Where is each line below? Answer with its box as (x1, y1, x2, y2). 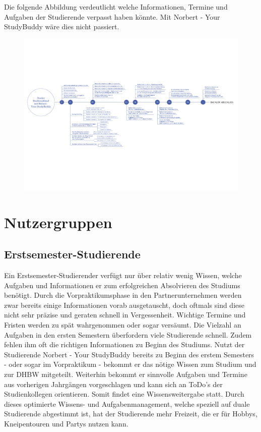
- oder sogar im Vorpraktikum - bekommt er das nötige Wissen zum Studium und (4, 359, 256, 369)
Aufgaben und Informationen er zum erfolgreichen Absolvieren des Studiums (4, 280, 240, 290)
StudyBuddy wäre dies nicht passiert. (4, 21, 119, 32)
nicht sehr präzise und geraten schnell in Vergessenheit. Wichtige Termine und (4, 309, 246, 320)
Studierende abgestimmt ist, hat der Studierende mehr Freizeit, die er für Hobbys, (4, 408, 257, 419)
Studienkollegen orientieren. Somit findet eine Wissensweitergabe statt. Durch (4, 389, 244, 399)
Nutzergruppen (4, 211, 112, 232)
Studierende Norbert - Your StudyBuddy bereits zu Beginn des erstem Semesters (4, 349, 254, 359)
